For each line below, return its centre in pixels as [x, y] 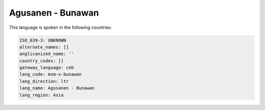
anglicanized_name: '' [47, 54]
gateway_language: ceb [47, 68]
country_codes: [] [41, 61]
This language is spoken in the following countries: [60, 27]
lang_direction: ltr [44, 81]
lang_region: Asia [41, 95]
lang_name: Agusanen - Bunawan [57, 88]
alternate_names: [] [44, 47]
